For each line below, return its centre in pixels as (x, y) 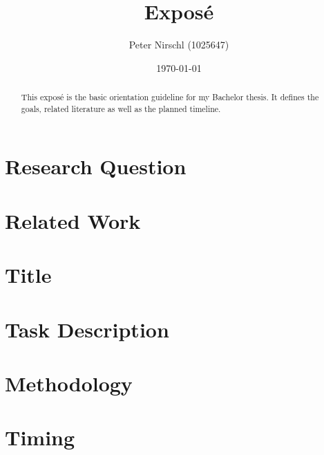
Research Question (96, 166)
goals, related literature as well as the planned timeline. (121, 108)
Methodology (69, 383)
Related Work (73, 220)
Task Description (87, 329)
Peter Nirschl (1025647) (179, 45)
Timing (40, 437)
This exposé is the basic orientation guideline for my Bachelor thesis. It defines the (170, 97)
